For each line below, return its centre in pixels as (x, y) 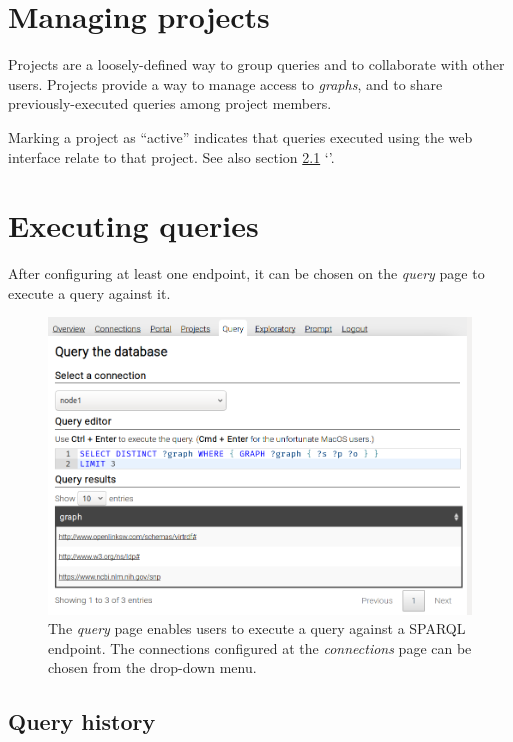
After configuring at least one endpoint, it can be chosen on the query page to (246, 273)
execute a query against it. (89, 292)
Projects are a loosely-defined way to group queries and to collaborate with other (256, 64)
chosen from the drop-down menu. (152, 667)
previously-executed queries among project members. (170, 103)
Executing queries (133, 225)
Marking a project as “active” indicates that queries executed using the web (240, 136)
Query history (82, 721)
